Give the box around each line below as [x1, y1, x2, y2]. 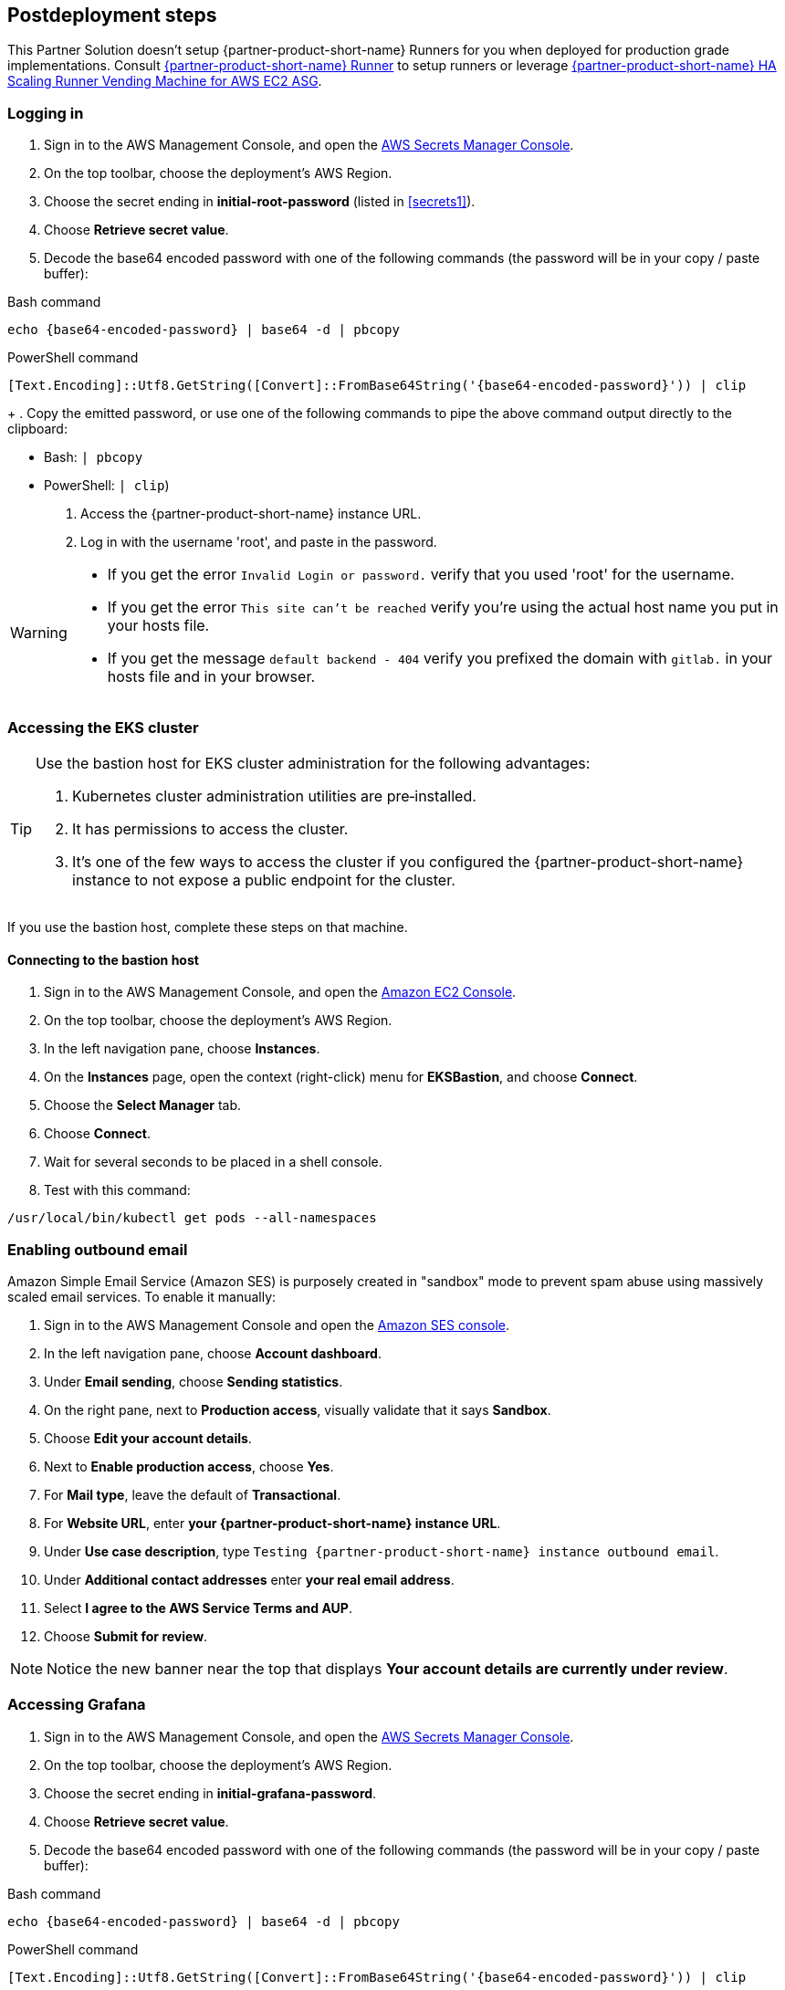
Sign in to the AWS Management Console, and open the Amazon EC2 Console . [44, 984, 517, 1000]
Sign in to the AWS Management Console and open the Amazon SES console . [44, 1316, 510, 1333]
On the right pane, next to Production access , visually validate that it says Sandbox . [44, 1401, 551, 1418]
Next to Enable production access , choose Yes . [44, 1458, 334, 1474]
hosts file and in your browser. [107, 667, 316, 686]
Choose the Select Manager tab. [44, 1097, 242, 1114]
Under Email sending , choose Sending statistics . [44, 1373, 343, 1389]
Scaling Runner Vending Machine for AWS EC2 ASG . [7, 73, 322, 89]
